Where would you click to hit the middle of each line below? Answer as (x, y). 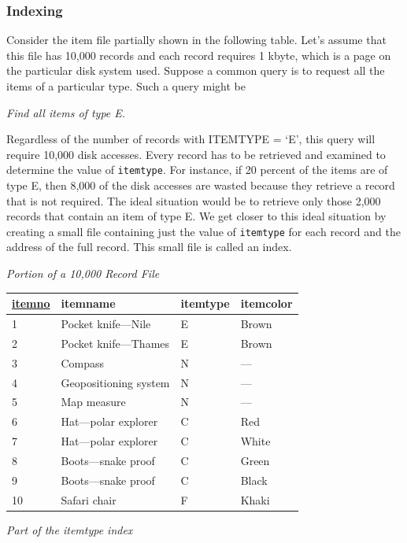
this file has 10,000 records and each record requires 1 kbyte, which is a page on (199, 55)
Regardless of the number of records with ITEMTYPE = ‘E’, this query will (191, 139)
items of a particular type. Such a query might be (126, 86)
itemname (88, 303)
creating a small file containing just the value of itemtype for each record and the (203, 231)
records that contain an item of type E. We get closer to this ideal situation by (196, 216)
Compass (83, 362)
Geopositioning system (115, 382)
